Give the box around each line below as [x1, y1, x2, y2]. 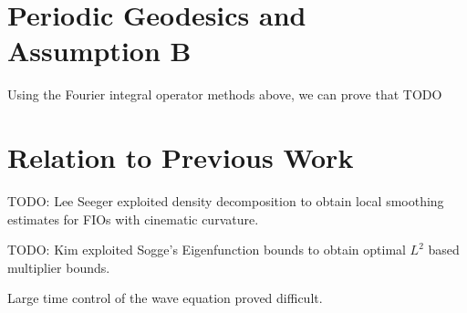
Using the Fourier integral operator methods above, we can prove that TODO [7, 85, 442, 104]
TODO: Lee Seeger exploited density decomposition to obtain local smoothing [7, 192, 444, 211]
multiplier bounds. [7, 257, 110, 276]
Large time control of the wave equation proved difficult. [7, 288, 323, 308]
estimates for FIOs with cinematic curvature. [7, 209, 259, 228]
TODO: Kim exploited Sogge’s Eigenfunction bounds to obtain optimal [7, 240, 406, 259]
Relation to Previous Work [7, 139, 354, 176]
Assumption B [7, 32, 192, 69]
